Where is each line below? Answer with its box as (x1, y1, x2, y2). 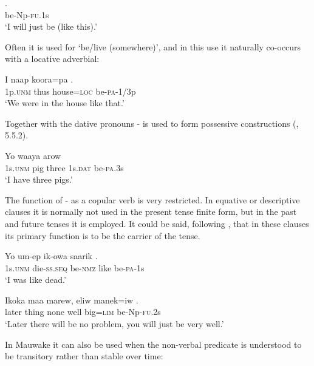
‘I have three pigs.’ (5, 173, 73, 186)
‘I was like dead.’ (5, 273, 66, 286)
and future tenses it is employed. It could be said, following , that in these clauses (5, 217, 309, 229)
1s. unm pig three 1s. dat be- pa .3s (5, 161, 124, 174)
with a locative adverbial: (5, 52, 100, 65)
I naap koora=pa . (5, 72, 73, 85)
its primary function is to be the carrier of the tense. (5, 229, 200, 242)
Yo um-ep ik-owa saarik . (5, 249, 98, 262)
